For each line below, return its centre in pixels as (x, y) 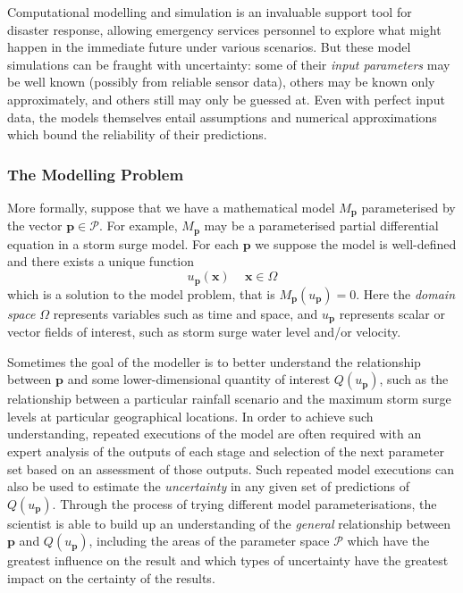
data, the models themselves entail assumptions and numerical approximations (222, 117)
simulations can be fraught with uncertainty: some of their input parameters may (229, 64)
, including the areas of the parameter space (209, 541)
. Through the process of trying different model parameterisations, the (244, 503)
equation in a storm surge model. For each (123, 243)
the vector (35, 226)
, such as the (414, 379)
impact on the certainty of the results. (111, 577)
